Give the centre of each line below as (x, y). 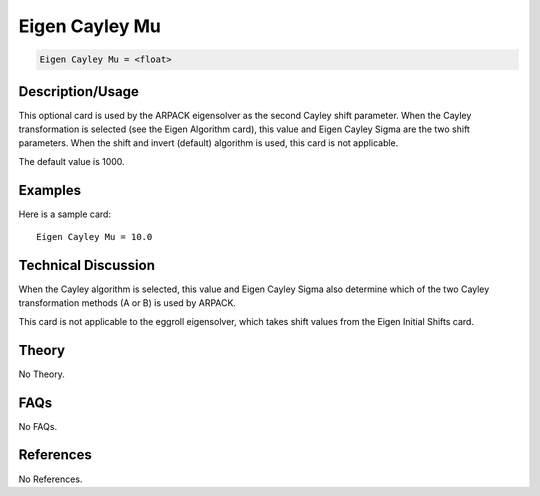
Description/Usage (78, 91)
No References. (50, 479)
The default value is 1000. (71, 161)
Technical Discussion (86, 265)
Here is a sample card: (65, 214)
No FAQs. (38, 426)
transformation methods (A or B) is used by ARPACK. (127, 303)
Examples (50, 190)
